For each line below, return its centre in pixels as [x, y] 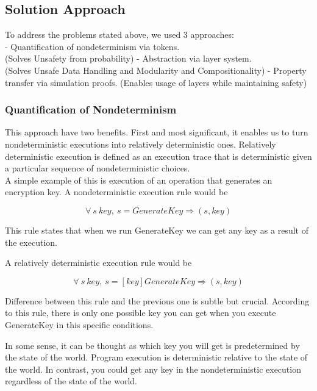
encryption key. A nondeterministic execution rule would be [116, 192]
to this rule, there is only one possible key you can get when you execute [141, 313]
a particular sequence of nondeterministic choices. [98, 168]
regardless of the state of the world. [71, 381]
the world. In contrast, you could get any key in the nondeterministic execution [153, 369]
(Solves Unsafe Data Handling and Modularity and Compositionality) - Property [156, 70]
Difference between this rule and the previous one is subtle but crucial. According [157, 300]
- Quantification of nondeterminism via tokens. [92, 46]
